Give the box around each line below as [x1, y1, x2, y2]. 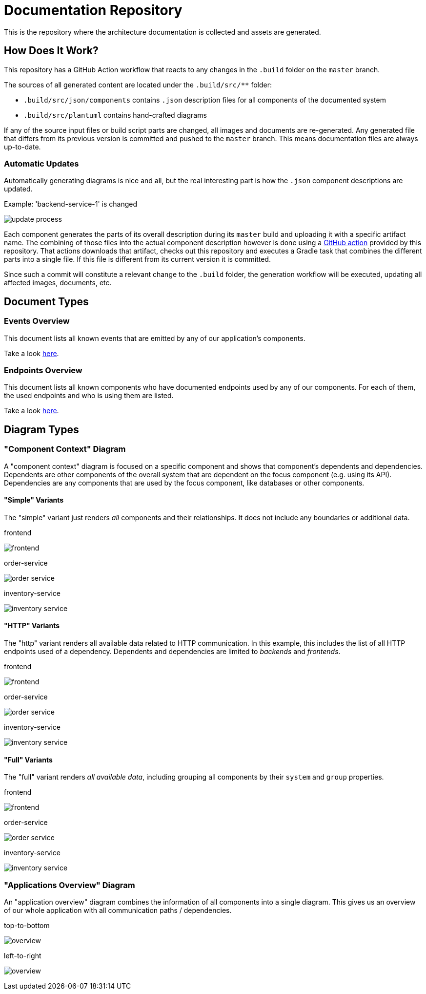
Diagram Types [4, 423, 79, 436]
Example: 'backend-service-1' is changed [4, 200, 138, 209]
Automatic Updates [4, 158, 79, 169]
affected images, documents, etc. [4, 278, 112, 287]
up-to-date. [4, 142, 41, 151]
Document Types [4, 295, 89, 308]
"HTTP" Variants [4, 621, 60, 630]
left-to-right [4, 951, 41, 960]
